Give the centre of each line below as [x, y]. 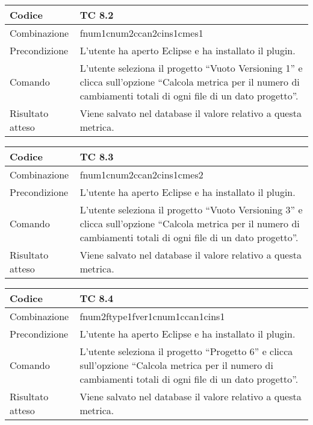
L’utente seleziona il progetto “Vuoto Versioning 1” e [191, 68]
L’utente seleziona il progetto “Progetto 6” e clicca [186, 351]
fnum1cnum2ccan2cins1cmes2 [141, 175]
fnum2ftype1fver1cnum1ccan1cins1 [152, 316]
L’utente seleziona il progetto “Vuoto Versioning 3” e [191, 209]
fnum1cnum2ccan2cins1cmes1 [141, 33]
